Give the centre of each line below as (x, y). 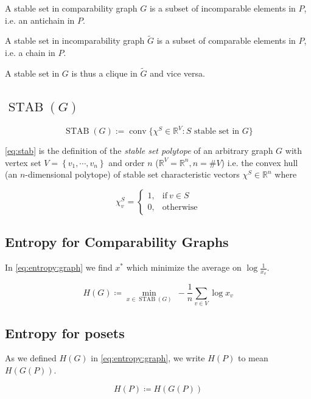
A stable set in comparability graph (71, 8)
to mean (253, 358)
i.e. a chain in (30, 52)
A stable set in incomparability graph (75, 40)
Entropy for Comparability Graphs (117, 242)
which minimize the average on (184, 267)
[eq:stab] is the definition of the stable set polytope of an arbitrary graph (139, 151)
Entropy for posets (65, 332)
